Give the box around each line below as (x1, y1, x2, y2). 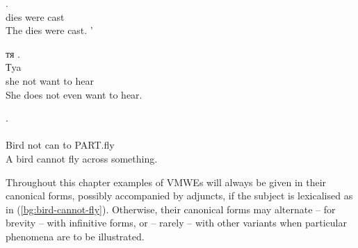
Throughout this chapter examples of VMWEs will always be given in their (6, 174, 327, 189)
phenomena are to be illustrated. (6, 229, 145, 243)
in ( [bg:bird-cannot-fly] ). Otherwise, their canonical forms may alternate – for (6, 201, 336, 216)
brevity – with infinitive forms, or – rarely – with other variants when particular (6, 215, 347, 230)
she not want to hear (6, 73, 94, 88)
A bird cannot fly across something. (6, 151, 158, 165)
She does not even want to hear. (6, 87, 143, 101)
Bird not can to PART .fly (6, 138, 115, 152)
